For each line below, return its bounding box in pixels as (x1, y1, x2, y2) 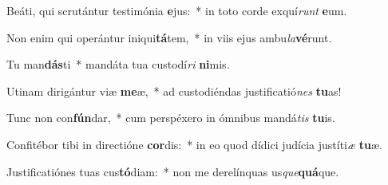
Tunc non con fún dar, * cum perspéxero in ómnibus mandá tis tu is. (6, 109, 335, 126)
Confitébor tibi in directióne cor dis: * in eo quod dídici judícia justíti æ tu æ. (6, 136, 382, 152)
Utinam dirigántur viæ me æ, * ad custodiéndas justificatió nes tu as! (6, 82, 342, 99)
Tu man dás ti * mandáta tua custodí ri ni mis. (6, 56, 230, 73)
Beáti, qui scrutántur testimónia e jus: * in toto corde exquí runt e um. (6, 2, 347, 18)
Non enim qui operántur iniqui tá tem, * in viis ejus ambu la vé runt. (6, 29, 332, 45)
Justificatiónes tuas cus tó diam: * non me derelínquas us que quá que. (6, 163, 339, 179)
